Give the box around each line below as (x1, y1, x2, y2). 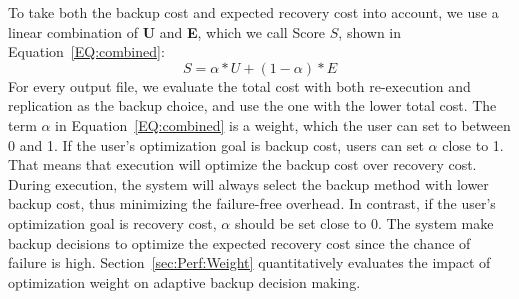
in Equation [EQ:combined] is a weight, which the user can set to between (55, 114, 511, 135)
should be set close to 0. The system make (234, 212, 494, 233)
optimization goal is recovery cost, (8, 212, 217, 233)
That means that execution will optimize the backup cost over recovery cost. (8, 154, 477, 175)
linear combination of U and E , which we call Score (8, 21, 326, 42)
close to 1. (442, 134, 504, 155)
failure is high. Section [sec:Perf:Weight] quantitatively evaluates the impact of (8, 252, 491, 273)
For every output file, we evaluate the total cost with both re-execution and (8, 75, 471, 96)
